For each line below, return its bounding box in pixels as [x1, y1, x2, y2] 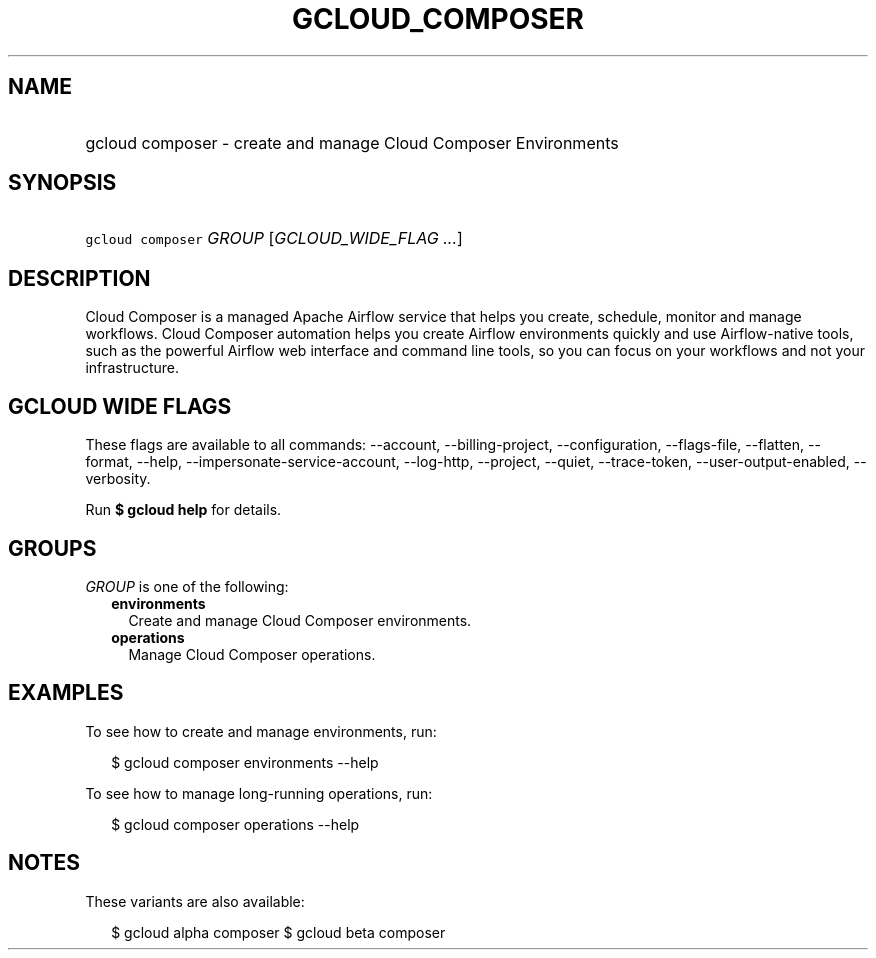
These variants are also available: [85, 892, 305, 910]
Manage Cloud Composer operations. [128, 645, 376, 663]
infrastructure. [85, 359, 179, 377]
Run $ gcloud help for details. [85, 501, 282, 519]
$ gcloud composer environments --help [111, 753, 379, 771]
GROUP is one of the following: [85, 577, 289, 595]
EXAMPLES [8, 680, 124, 706]
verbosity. [85, 470, 151, 488]
